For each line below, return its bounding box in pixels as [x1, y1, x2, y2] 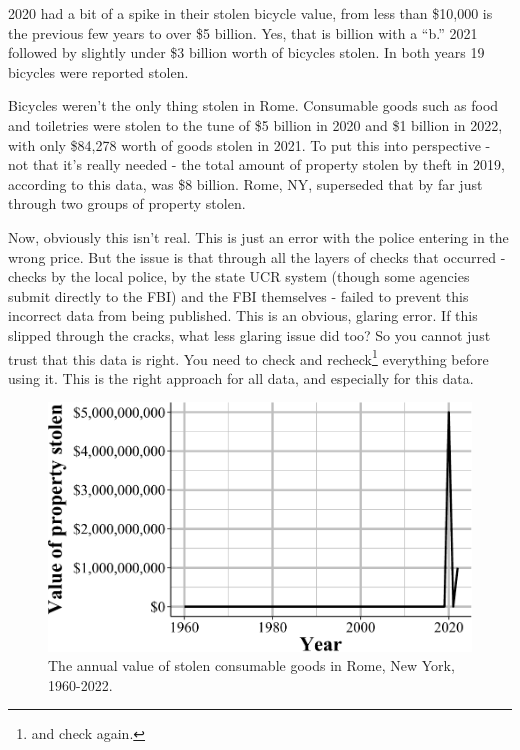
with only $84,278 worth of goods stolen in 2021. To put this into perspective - [8, 134, 491, 155]
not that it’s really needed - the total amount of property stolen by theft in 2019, [8, 154, 505, 175]
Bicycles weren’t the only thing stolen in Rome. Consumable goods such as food [8, 95, 499, 116]
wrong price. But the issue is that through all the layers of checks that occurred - [8, 246, 506, 267]
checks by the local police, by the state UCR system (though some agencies [8, 266, 470, 287]
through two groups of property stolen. [8, 193, 246, 214]
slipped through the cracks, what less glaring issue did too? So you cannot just [8, 324, 491, 345]
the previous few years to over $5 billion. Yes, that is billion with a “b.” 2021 [8, 22, 478, 43]
